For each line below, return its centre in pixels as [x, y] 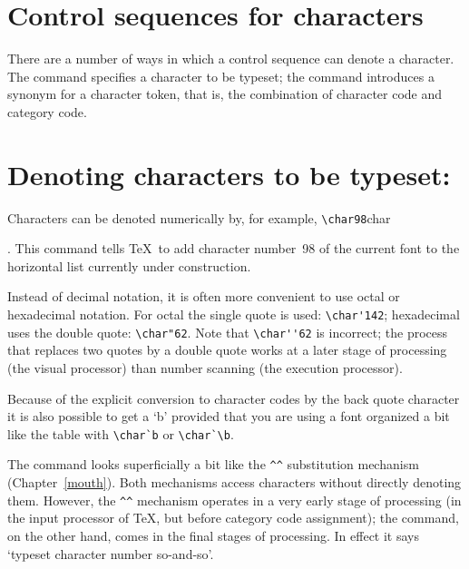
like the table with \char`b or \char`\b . [121, 433]
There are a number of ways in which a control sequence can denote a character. [231, 59]
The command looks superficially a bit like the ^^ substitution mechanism [213, 464]
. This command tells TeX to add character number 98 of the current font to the [234, 248]
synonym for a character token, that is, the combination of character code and [225, 94]
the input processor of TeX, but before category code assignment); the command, [233, 518]
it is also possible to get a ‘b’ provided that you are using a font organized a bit [229, 416]
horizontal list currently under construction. [129, 265]
